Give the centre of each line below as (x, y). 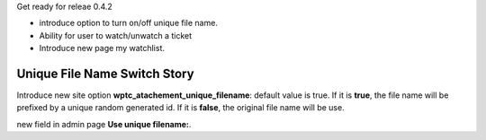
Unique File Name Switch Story (105, 73)
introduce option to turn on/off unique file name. (128, 23)
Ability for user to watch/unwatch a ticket (116, 35)
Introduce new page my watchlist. (102, 48)
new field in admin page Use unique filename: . (104, 124)
